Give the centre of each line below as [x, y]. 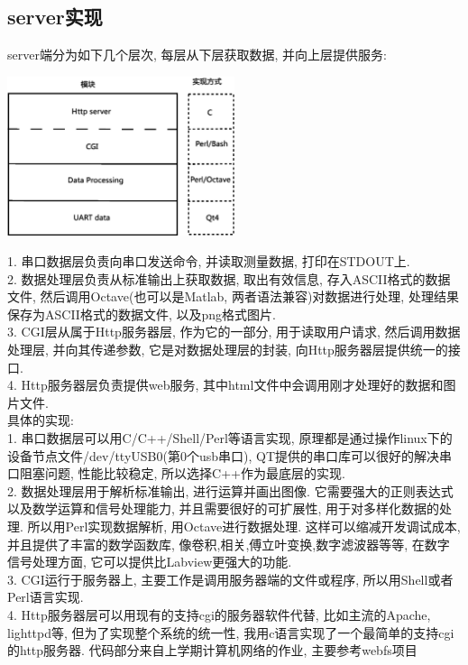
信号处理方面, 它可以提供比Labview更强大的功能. [150, 562]
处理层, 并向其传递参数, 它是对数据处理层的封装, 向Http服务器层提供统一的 [228, 350]
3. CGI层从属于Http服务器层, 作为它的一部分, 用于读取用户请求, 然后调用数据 [234, 332]
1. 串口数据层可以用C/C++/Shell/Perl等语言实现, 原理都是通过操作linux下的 [230, 438]
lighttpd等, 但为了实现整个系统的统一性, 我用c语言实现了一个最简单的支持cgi [231, 632]
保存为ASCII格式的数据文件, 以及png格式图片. [142, 314]
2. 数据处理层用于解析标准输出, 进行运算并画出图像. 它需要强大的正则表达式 [230, 490]
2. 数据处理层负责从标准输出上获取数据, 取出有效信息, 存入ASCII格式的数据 [229, 278]
